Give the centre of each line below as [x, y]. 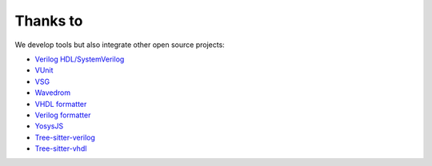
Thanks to [49, 21]
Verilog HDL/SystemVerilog [80, 59]
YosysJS [49, 126]
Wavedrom [53, 93]
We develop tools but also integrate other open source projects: [120, 45]
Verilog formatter [63, 115]
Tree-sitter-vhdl [61, 148]
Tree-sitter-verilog [65, 137]
